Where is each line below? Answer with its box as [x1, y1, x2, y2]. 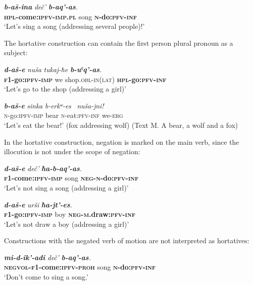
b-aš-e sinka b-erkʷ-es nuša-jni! [4, 100, 104, 110]
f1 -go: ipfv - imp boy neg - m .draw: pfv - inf [4, 209, 135, 219]
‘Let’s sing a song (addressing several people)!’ [4, 21, 145, 31]
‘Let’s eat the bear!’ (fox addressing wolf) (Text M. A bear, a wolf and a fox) [4, 119, 238, 130]
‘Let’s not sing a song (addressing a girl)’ [4, 182, 129, 192]
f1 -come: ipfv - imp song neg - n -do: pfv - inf [4, 173, 139, 183]
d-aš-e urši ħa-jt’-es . [4, 199, 72, 209]
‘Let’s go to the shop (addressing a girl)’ [4, 84, 126, 94]
